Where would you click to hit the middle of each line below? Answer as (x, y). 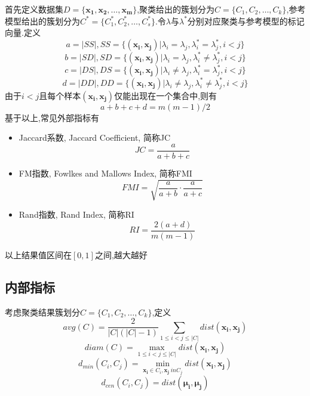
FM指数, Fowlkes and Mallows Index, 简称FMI (105, 173)
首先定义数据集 (34, 9)
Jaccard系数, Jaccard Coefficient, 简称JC (95, 137)
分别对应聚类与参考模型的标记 (246, 21)
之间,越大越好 (121, 254)
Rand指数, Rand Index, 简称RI (76, 214)
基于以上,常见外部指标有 (52, 117)
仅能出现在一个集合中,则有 (166, 95)
